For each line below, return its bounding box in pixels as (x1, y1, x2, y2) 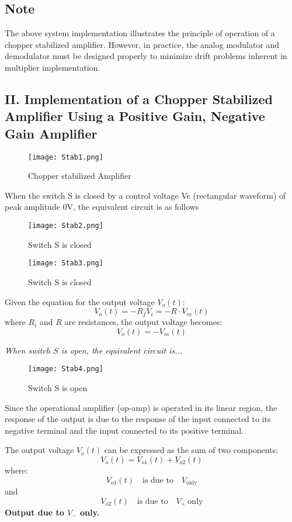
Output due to (5, 506, 64, 518)
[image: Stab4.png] (28, 365, 103, 374)
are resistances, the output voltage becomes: (64, 316, 223, 328)
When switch (5, 344, 51, 356)
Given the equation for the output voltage (5, 295, 155, 307)
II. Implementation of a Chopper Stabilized (5, 89, 273, 108)
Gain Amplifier (5, 124, 98, 142)
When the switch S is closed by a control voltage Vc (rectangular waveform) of (5, 189, 286, 201)
